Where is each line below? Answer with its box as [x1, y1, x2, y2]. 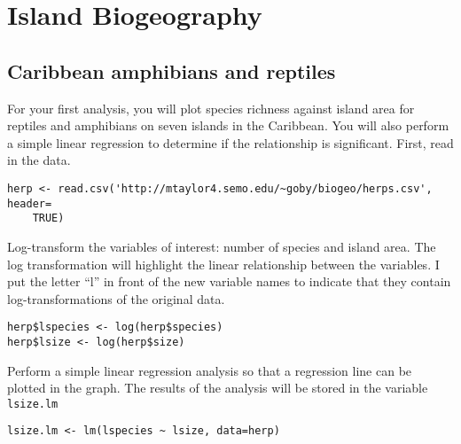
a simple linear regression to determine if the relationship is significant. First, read [7, 133, 454, 152]
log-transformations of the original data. [7, 289, 225, 308]
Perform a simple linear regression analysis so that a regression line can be [7, 361, 412, 379]
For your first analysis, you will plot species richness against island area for [7, 98, 415, 117]
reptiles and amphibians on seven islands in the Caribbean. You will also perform [7, 116, 449, 135]
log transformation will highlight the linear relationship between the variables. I [7, 254, 440, 273]
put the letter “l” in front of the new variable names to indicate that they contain [7, 272, 451, 291]
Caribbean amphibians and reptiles [7, 57, 336, 84]
